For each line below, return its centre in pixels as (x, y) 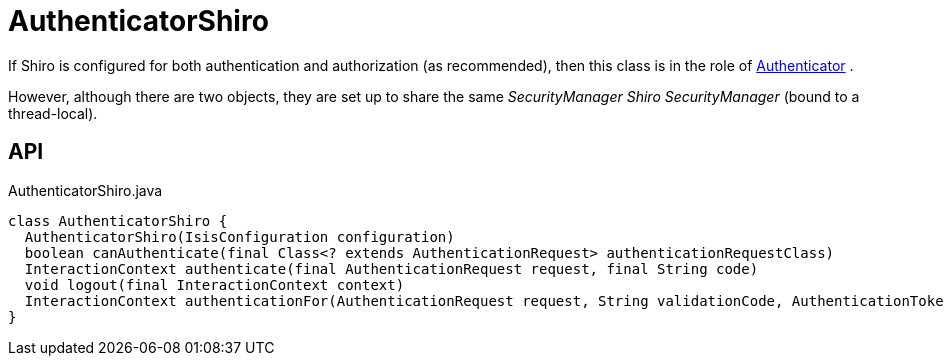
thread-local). (53, 113)
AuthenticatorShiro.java (85, 190)
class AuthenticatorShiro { (118, 220)
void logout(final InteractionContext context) (214, 284)
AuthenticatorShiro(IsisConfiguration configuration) (239, 236)
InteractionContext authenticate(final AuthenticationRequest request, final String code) (391, 268)
